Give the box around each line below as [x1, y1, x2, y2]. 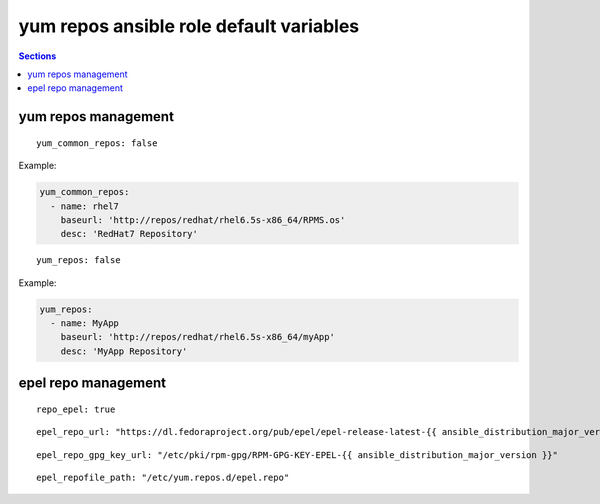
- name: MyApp [50, 318, 120, 329]
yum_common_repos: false [36, 137, 158, 149]
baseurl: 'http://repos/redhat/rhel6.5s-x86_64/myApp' [60, 331, 335, 343]
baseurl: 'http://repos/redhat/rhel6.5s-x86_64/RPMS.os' [60, 214, 346, 225]
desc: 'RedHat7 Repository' [60, 228, 199, 240]
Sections [18, 50, 57, 62]
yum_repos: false [36, 255, 121, 266]
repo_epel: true [36, 403, 116, 415]
